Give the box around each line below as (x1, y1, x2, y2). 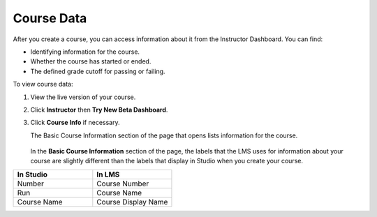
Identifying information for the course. (30, 47, 140, 56)
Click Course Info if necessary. (30, 119, 120, 127)
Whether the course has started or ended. (30, 57, 151, 66)
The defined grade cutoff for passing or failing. (30, 67, 165, 75)
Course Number (96, 179, 149, 188)
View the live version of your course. (30, 93, 136, 101)
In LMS (96, 170, 120, 179)
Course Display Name (96, 197, 168, 207)
